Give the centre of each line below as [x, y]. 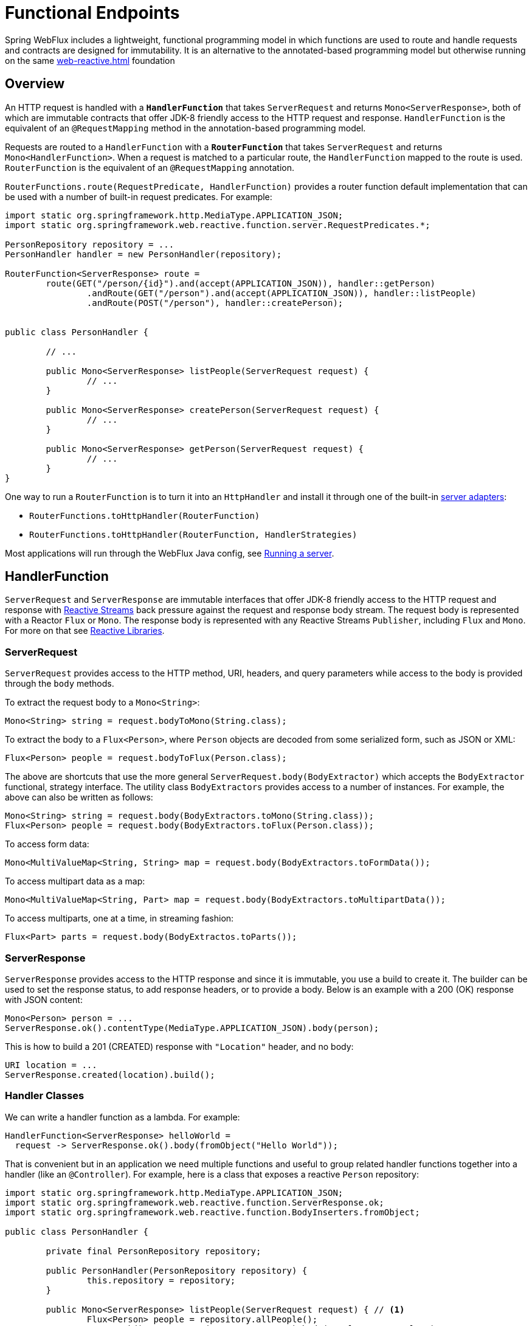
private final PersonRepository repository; [154, 1251]
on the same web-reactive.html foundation [90, 60]
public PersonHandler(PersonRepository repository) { [177, 1270]
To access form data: [47, 844]
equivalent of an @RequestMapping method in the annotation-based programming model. [185, 128]
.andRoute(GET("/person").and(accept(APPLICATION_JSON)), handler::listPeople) [282, 293]
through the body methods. [60, 684]
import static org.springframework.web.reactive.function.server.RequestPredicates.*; [218, 225]
